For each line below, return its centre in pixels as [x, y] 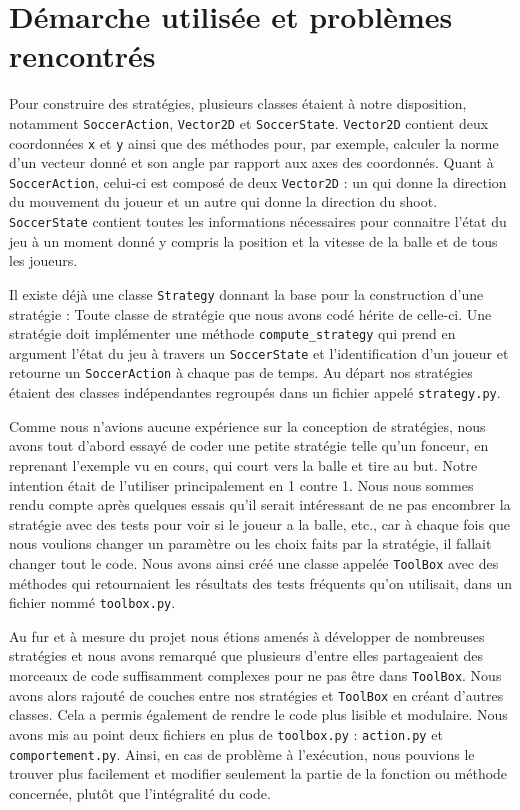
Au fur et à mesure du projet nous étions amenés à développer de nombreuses [247, 635]
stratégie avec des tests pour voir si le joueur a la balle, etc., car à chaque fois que [260, 523]
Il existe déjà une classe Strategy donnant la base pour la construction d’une [246, 293]
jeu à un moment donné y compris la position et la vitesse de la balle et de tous [253, 240]
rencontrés [82, 55]
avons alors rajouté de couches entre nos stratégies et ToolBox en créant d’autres [256, 694]
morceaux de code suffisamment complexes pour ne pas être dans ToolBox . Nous [255, 675]
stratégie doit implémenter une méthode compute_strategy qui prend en [232, 333]
